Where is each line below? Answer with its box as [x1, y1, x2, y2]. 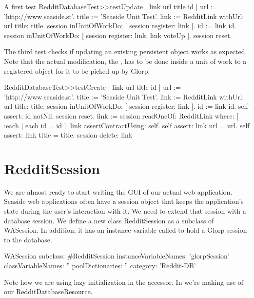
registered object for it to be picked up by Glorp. [4, 65, 150, 76]
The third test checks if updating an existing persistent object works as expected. [4, 46, 247, 57]
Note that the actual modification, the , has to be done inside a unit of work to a [4, 56, 247, 66]
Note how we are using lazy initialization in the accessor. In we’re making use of [4, 277, 244, 287]
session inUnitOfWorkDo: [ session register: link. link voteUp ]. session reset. [4, 30, 232, 40]
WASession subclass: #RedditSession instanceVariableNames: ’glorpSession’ [4, 251, 230, 261]
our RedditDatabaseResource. [4, 286, 93, 297]
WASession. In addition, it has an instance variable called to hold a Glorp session [4, 225, 247, 235]
